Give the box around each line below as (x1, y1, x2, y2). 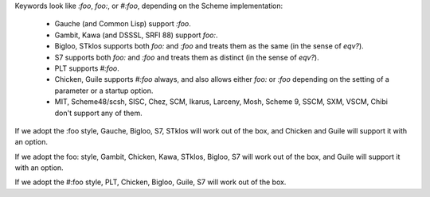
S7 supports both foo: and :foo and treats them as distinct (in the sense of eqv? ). (54, 52, 319, 62)
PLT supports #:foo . (54, 64, 119, 73)
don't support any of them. (54, 108, 143, 118)
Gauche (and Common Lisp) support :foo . (54, 19, 191, 29)
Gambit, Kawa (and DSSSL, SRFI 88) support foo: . (54, 30, 218, 40)
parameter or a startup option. (54, 86, 154, 95)
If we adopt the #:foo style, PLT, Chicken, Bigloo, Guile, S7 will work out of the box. (14, 177, 287, 187)
